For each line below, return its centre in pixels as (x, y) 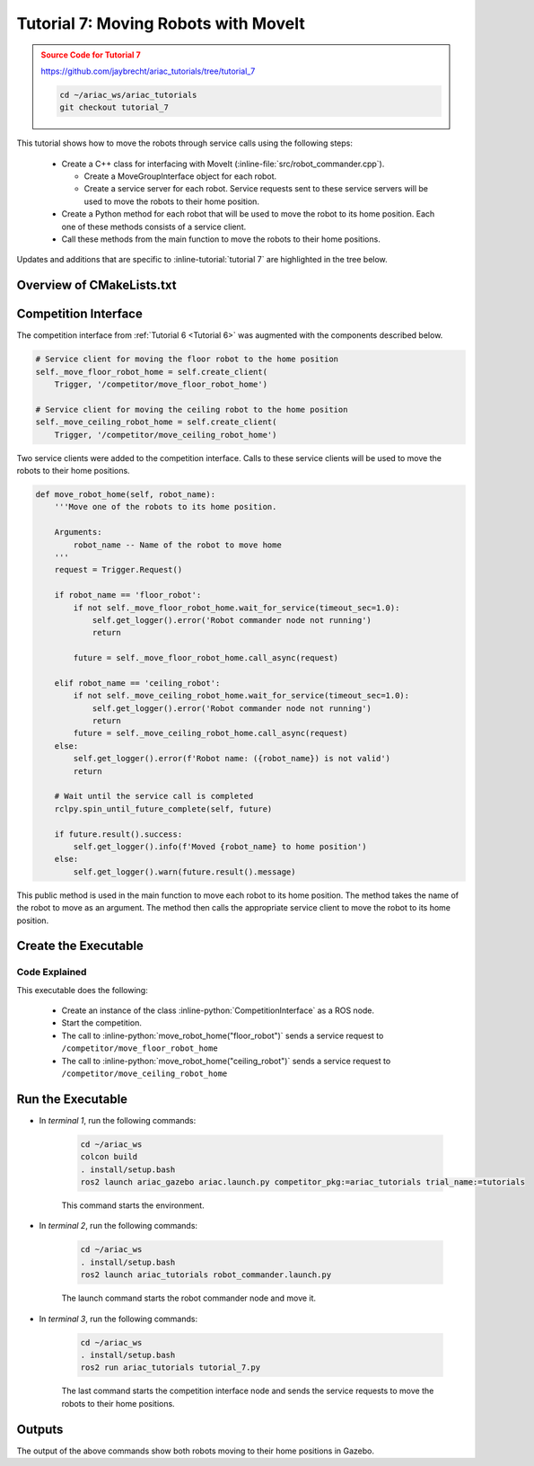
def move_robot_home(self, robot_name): (125, 495)
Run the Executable (72, 1099)
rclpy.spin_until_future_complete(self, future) (163, 809)
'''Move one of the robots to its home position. (166, 507)
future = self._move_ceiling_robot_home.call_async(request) (210, 733)
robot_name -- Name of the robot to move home (177, 545)
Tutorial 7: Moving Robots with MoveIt (161, 23)
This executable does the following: (82, 990)
